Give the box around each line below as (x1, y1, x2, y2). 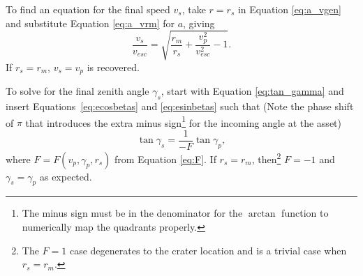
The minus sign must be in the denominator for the (22, 206, 243, 220)
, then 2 (251, 149, 281, 166)
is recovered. (87, 59, 140, 74)
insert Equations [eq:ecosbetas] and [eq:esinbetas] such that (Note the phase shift (6, 98, 354, 113)
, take (181, 2, 206, 16)
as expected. (39, 169, 92, 183)
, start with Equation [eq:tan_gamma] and (161, 84, 344, 98)
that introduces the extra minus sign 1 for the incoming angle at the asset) (25, 113, 341, 130)
